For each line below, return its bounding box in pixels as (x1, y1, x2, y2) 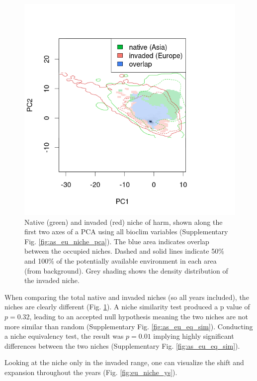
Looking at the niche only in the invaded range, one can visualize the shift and (4, 357, 244, 368)
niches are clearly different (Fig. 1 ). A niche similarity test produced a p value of (4, 301, 250, 312)
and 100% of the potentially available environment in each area (24, 255, 217, 266)
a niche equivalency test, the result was (4, 331, 124, 341)
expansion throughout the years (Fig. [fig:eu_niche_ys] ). (4, 367, 177, 377)
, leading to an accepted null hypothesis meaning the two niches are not (29, 311, 248, 321)
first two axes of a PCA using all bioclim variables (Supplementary (24, 226, 228, 237)
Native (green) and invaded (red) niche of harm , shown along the (24, 216, 223, 227)
